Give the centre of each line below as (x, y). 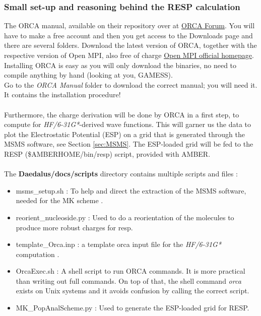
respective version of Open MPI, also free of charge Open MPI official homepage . (129, 55)
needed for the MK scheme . (59, 200)
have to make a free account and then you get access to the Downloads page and (128, 35)
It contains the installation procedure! (62, 94)
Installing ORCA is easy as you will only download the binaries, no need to (120, 65)
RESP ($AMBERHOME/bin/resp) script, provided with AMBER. (107, 153)
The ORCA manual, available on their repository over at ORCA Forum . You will (129, 25)
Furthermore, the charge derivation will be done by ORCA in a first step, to (122, 114)
